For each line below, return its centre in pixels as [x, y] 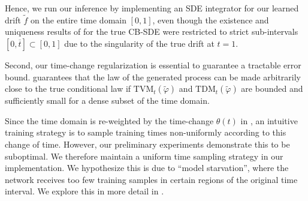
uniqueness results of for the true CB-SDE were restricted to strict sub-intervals [152, 31]
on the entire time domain [78, 19]
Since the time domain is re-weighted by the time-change [109, 120]
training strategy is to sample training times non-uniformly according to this [146, 132]
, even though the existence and [211, 19]
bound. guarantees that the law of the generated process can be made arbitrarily [153, 76]
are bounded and [272, 88]
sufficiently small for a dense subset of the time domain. [107, 100]
